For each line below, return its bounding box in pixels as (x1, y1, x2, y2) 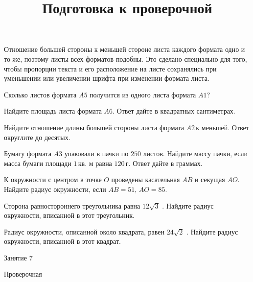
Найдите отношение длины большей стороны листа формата (4, 122, 184, 132)
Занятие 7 (4, 252, 33, 262)
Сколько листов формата (4, 89, 77, 99)
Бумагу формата (4, 148, 51, 159)
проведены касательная (111, 174, 180, 185)
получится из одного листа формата (90, 89, 196, 99)
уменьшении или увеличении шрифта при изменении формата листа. (4, 73, 209, 83)
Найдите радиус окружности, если (4, 184, 106, 194)
